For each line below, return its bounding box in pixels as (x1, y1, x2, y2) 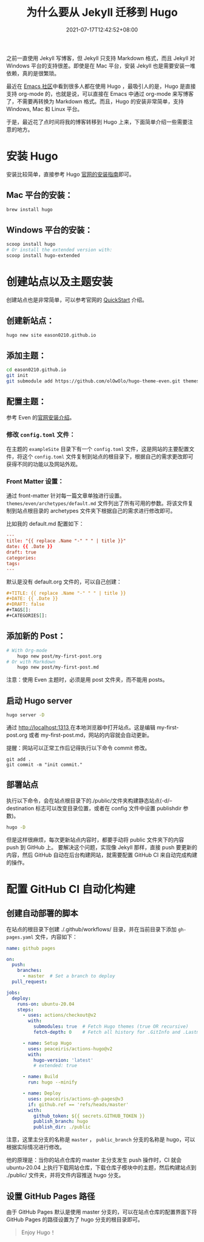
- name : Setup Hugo (22, 1040, 72, 1046)
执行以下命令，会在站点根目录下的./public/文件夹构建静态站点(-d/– (6, 796, 172, 804)
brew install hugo (6, 206, 53, 212)
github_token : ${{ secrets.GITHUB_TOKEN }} (33, 1113, 146, 1119)
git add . (6, 756, 32, 762)
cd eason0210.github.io (6, 367, 67, 373)
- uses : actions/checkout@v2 (22, 1012, 97, 1019)
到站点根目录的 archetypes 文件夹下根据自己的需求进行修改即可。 (11, 507, 176, 515)
